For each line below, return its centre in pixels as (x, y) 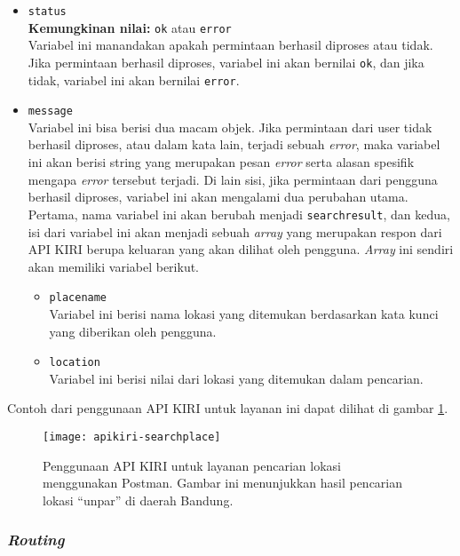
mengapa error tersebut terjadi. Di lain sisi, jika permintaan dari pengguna (233, 179)
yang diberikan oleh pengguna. (133, 331)
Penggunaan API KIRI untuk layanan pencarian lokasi (192, 465)
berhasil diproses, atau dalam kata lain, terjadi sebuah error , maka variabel (234, 144)
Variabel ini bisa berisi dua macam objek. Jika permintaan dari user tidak (230, 127)
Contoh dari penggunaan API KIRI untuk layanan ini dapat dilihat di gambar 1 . (228, 408)
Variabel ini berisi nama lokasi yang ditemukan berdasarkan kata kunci (244, 313)
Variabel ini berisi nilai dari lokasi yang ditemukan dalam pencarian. (236, 378)
